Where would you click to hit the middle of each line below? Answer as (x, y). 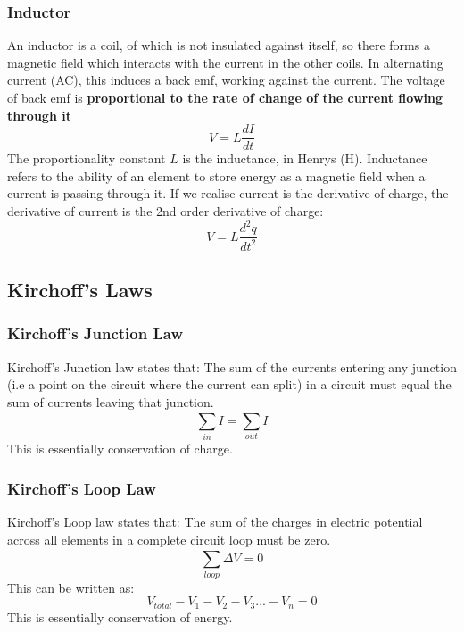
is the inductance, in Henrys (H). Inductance (305, 158)
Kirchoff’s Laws (80, 289)
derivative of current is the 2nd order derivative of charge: (166, 211)
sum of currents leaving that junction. (111, 401)
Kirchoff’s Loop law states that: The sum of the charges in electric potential (215, 522)
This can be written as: (71, 587)
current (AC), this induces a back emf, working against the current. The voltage (226, 80)
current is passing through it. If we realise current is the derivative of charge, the (228, 193)
